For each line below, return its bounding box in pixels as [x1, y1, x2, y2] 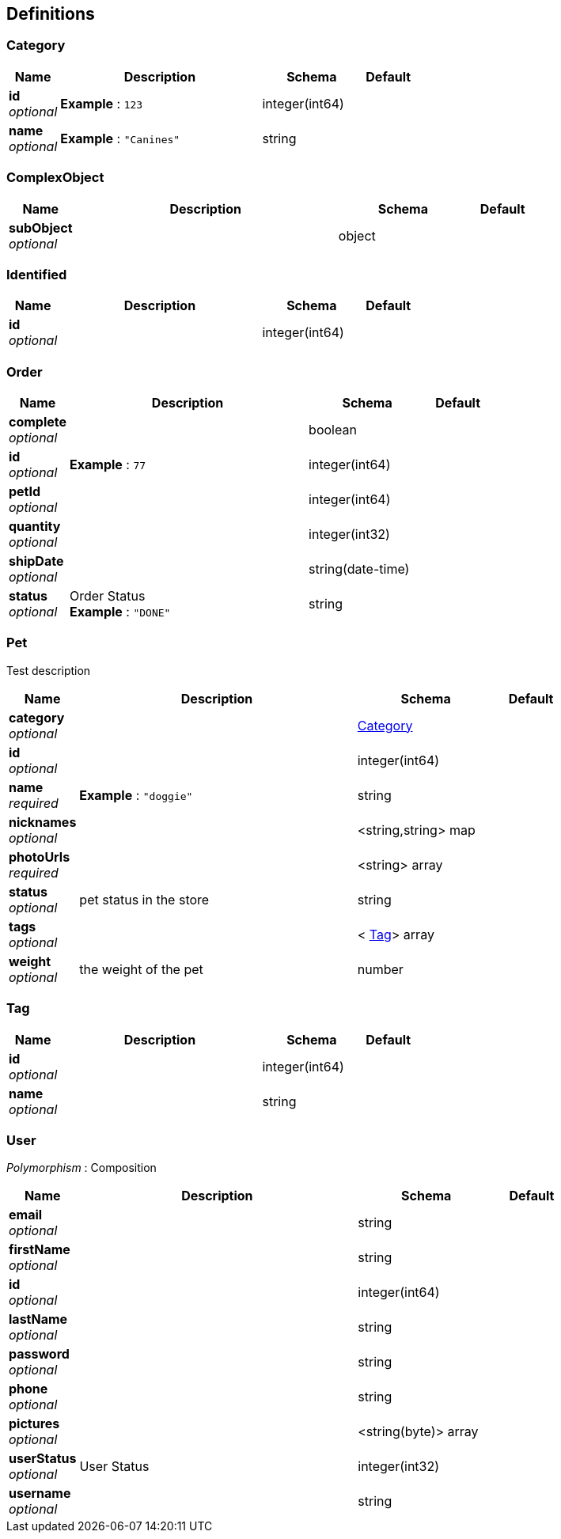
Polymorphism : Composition [6, 1161, 157, 1175]
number [357, 961, 404, 977]
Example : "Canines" [60, 130, 180, 146]
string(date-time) [309, 561, 410, 578]
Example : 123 [60, 95, 143, 112]
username [9, 1485, 71, 1502]
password [9, 1346, 70, 1363]
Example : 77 [70, 457, 146, 473]
